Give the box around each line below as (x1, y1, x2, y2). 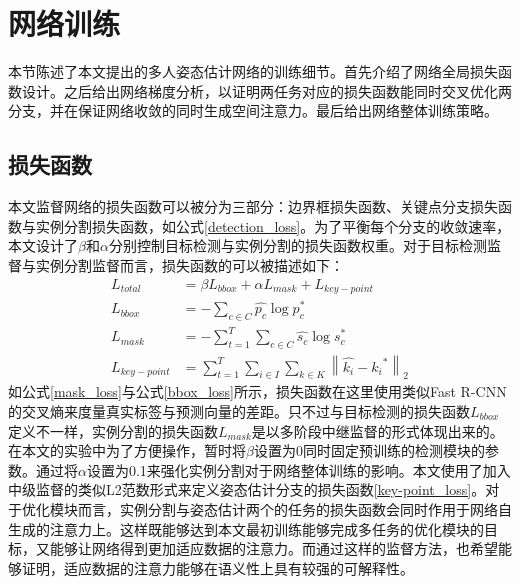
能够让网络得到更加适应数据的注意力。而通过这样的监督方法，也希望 (49, 538, 498, 559)
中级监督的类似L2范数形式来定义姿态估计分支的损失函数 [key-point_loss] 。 (8, 479, 486, 500)
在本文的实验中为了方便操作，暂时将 (8, 440, 246, 461)
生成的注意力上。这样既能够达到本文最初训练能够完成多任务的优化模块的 (8, 518, 484, 539)
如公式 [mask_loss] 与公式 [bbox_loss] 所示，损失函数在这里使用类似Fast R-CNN (8, 381, 507, 402)
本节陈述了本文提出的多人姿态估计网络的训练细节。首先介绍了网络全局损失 (8, 61, 498, 82)
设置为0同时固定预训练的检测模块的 (253, 440, 485, 461)
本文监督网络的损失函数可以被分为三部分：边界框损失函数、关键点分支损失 (8, 196, 498, 217)
